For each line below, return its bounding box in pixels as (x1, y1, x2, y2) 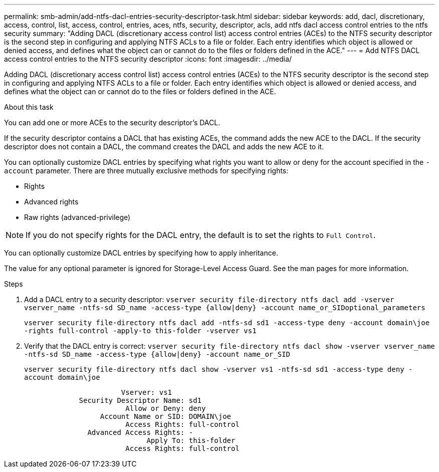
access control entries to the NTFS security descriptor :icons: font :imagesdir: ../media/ (4, 55, 292, 63)
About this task (4, 103, 54, 111)
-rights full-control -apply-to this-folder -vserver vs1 (24, 327, 257, 335)
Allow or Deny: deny (125, 404, 206, 412)
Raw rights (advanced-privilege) (24, 213, 131, 221)
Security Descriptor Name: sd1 (79, 396, 202, 404)
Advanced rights (24, 197, 79, 206)
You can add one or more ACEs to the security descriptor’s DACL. (4, 118, 221, 127)
